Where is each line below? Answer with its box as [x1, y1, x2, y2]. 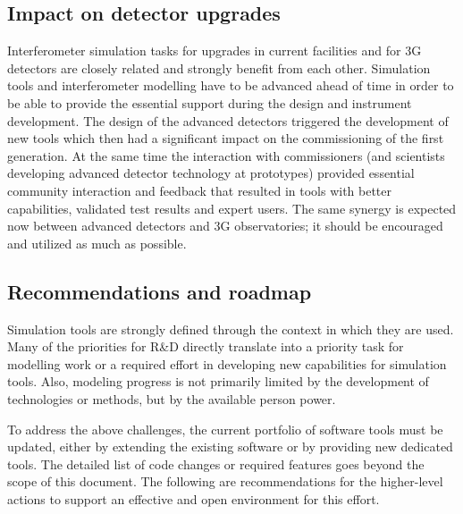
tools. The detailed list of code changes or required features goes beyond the [7, 454, 425, 473]
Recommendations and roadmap [7, 277, 312, 305]
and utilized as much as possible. [7, 233, 187, 252]
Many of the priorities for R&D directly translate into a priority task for [7, 337, 404, 356]
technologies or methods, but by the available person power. [7, 389, 336, 408]
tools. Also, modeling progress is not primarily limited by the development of [7, 372, 429, 391]
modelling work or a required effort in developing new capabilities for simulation [7, 354, 447, 373]
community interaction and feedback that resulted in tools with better [7, 181, 392, 199]
